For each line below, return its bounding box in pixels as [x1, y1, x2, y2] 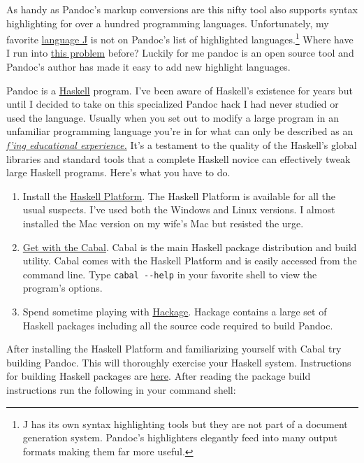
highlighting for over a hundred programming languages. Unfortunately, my [6, 15, 329, 30]
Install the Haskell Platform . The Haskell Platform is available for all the [22, 188, 336, 203]
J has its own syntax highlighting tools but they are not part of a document [22, 416, 348, 431]
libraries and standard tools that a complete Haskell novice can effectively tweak [6, 151, 351, 166]
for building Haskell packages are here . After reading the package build [6, 369, 311, 383]
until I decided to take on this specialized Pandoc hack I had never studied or [6, 97, 339, 111]
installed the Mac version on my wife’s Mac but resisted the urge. [22, 215, 304, 230]
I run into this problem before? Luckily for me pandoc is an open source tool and [6, 45, 354, 60]
